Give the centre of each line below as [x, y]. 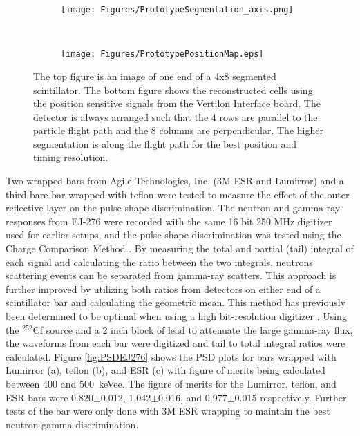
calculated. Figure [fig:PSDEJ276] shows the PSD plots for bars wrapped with [171, 356]
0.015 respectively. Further [291, 397]
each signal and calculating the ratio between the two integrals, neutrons [159, 262]
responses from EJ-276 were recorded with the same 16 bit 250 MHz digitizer [169, 221]
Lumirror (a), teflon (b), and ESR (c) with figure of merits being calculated [165, 370]
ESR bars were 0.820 [49, 397]
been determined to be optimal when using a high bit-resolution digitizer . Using [176, 316]
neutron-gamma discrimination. [72, 424]
